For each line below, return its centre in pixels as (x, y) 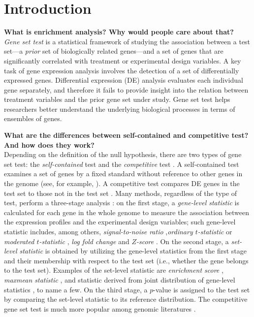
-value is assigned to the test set (202, 289)
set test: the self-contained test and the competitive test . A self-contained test (122, 164)
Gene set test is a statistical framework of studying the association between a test (127, 41)
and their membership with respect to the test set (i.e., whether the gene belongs (126, 260)
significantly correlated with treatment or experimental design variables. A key (123, 60)
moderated (19, 241)
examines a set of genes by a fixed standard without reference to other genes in (123, 174)
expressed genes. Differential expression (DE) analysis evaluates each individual (124, 80)
